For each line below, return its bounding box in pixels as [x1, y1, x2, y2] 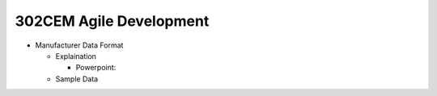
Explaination [55, 51, 97, 61]
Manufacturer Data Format [35, 40, 124, 50]
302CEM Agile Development [15, 12, 210, 30]
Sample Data [55, 73, 99, 84]
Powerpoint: [75, 63, 117, 73]
